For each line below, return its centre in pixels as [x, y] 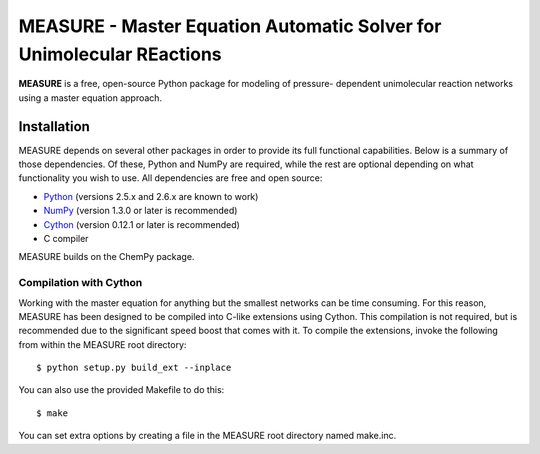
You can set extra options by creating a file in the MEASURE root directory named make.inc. [207, 436]
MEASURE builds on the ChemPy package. [106, 257]
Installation [54, 126]
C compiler [66, 238]
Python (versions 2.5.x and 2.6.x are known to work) [151, 196]
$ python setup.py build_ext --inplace [134, 368]
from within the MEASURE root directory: [102, 344]
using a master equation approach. [90, 97]
